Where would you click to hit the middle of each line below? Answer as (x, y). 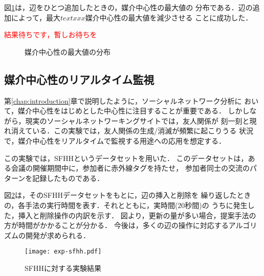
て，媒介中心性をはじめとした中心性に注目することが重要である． (115, 111)
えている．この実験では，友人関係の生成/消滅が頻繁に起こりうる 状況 (136, 131)
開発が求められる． (58, 235)
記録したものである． (68, 178)
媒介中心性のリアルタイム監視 (79, 79)
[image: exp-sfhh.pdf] (63, 252)
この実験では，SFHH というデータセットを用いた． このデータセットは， (126, 158)
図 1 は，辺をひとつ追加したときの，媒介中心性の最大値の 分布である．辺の (128, 7)
